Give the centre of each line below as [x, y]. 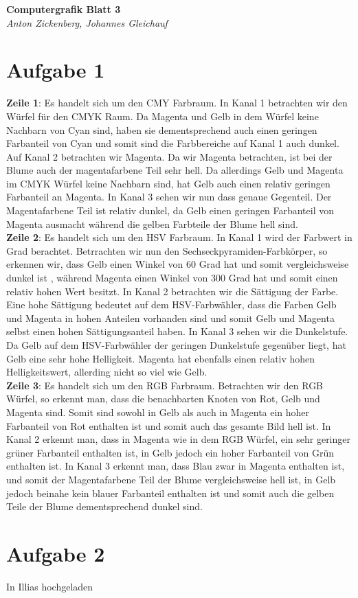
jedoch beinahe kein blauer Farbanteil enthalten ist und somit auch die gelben [170, 493]
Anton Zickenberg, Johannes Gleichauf [87, 22]
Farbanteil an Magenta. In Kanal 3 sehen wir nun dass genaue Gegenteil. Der [169, 197]
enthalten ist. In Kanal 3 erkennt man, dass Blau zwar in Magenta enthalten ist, [176, 466]
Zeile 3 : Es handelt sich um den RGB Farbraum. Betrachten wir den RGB [165, 385]
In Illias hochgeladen [50, 586]
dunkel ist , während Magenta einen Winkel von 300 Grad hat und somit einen [172, 278]
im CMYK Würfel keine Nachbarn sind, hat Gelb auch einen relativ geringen [168, 183]
